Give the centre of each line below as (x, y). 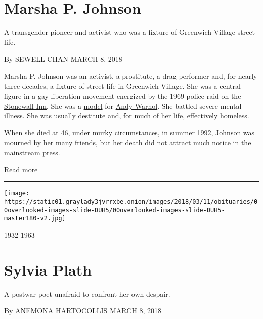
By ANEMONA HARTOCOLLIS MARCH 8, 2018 (83, 311)
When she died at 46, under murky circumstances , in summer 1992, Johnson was (129, 132)
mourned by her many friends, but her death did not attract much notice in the (128, 142)
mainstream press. (32, 152)
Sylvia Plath (48, 269)
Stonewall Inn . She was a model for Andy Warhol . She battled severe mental (123, 105)
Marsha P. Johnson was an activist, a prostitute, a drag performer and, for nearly (131, 76)
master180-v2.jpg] (35, 219)
